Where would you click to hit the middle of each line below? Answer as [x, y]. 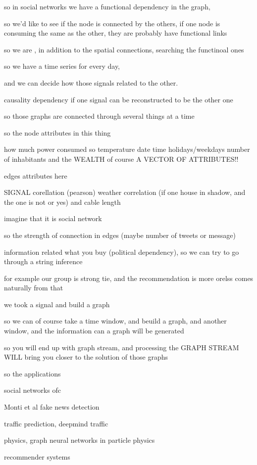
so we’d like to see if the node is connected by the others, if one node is [112, 23]
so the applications [32, 373]
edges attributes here [36, 175]
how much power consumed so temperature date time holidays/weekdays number [127, 149]
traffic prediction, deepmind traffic [56, 423]
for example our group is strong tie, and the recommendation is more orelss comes [129, 278]
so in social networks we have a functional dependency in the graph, [107, 6]
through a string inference [43, 261]
